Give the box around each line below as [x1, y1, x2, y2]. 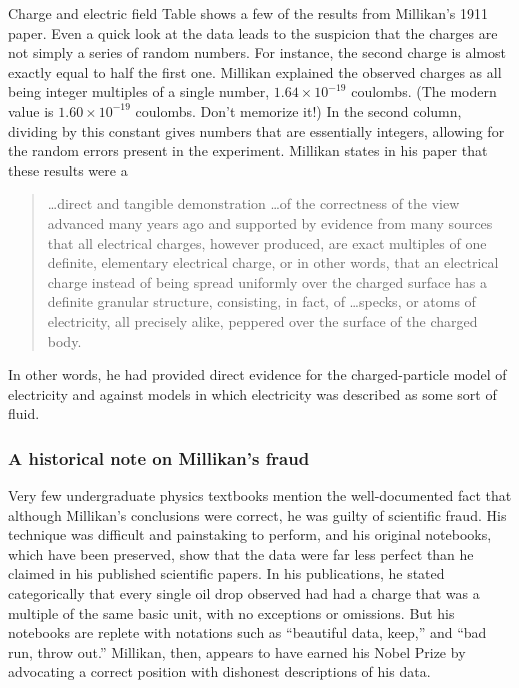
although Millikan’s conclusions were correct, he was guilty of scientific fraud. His [8, 504, 507, 525]
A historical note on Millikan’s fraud [8, 445, 310, 470]
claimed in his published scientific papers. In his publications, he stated [8, 563, 445, 584]
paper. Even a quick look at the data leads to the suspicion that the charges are [8, 22, 498, 43]
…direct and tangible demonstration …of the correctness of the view [47, 193, 460, 214]
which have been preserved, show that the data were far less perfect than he [8, 543, 474, 564]
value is [8, 100, 54, 121]
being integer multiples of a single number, [8, 81, 270, 102]
